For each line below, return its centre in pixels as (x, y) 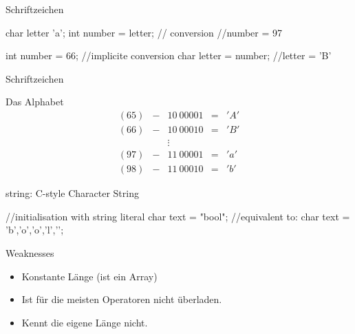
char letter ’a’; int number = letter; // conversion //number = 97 (144, 32)
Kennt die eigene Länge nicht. (85, 322)
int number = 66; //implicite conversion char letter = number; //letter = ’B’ (169, 55)
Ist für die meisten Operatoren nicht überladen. (122, 299)
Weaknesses (30, 252)
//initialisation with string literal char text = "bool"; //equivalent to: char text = (178, 216)
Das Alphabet (35, 102)
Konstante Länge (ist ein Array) (89, 276)
